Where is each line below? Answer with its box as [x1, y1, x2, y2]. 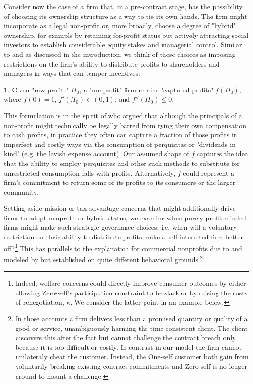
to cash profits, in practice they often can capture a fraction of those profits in [4, 129, 237, 140]
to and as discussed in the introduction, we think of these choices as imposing [4, 49, 235, 59]
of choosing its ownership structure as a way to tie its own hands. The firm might [4, 11, 247, 21]
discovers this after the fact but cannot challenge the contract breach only [15, 332, 236, 343]
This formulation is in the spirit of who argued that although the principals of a [4, 110, 242, 120]
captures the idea [197, 148, 248, 159]
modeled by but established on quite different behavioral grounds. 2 [4, 253, 203, 264]
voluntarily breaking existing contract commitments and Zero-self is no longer [15, 361, 247, 371]
